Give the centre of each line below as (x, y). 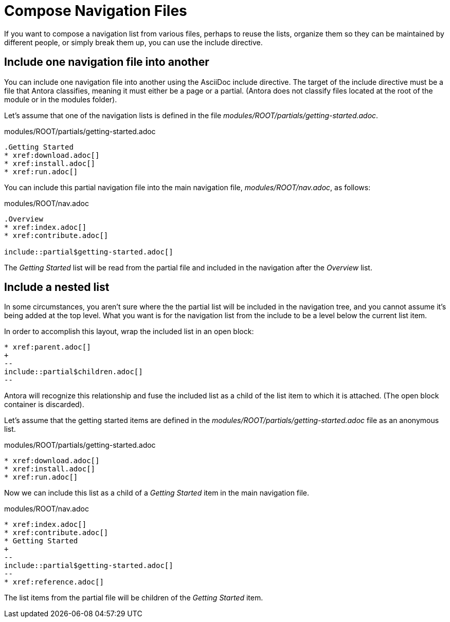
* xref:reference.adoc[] (54, 582)
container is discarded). (44, 405)
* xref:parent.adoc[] (48, 347)
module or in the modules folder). (61, 99)
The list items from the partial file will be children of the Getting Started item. (134, 598)
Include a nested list (57, 287)
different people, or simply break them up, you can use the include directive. (133, 42)
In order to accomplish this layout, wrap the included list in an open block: (129, 332)
